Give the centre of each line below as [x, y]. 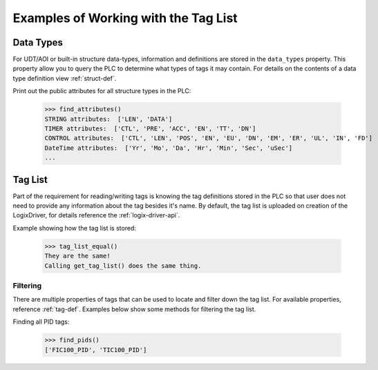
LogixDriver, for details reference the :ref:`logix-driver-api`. [96, 215]
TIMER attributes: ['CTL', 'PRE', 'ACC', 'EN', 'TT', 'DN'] [150, 129]
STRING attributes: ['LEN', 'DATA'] [108, 119]
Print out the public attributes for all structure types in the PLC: [102, 91]
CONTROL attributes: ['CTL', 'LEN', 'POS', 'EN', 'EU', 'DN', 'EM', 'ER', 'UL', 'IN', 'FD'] [209, 138]
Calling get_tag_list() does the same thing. [123, 265]
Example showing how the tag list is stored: [74, 228]
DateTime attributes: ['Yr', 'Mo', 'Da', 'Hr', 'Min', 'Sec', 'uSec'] [169, 148]
